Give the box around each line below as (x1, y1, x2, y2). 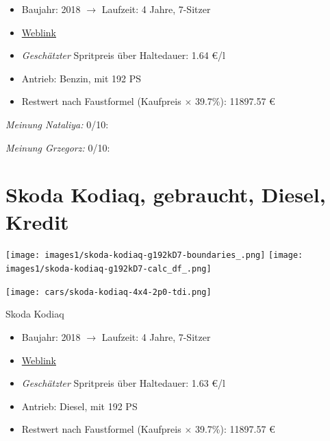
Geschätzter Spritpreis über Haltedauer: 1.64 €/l (21, 48, 225, 62)
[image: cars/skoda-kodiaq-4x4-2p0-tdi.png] (5, 287, 212, 297)
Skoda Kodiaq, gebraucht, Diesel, (5, 180, 326, 208)
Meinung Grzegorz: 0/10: (5, 140, 110, 154)
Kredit (5, 207, 69, 235)
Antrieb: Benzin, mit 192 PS (21, 71, 142, 85)
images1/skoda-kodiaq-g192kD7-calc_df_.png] (5, 264, 212, 274)
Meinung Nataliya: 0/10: (5, 117, 109, 131)
